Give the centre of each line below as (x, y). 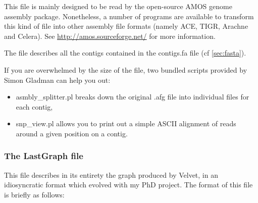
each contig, (34, 106)
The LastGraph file (44, 156)
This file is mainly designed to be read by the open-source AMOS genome (118, 6)
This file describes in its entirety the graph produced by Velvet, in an (111, 174)
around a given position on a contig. (72, 133)
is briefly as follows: (34, 194)
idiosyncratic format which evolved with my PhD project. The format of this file (128, 185)
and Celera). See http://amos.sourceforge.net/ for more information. (110, 36)
